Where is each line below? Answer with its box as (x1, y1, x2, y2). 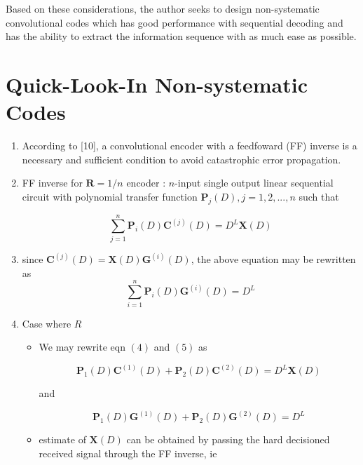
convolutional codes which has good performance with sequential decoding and (6, 15, 343, 29)
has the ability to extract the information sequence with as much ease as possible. (6, 29, 357, 43)
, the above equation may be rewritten (191, 252, 356, 267)
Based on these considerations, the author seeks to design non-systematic (6, 1, 320, 15)
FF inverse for (22, 175, 83, 190)
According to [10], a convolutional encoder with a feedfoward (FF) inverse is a (22, 138, 357, 153)
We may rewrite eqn (39, 339, 125, 354)
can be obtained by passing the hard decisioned (126, 432, 330, 447)
